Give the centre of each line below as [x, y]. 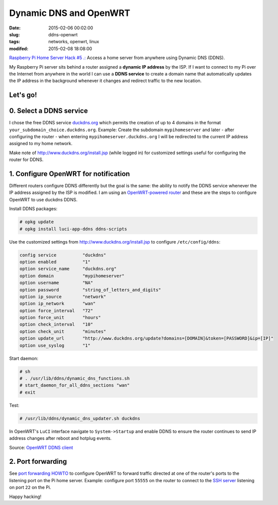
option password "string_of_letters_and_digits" [90, 290]
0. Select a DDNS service [48, 111]
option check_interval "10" [56, 325]
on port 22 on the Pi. [30, 488]
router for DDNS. [26, 160]
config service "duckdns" [63, 255]
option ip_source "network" [63, 296]
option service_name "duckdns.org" [68, 269]
